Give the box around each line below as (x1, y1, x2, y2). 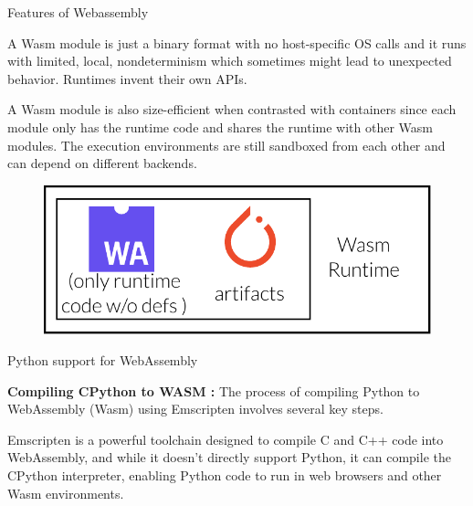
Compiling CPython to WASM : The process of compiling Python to (7, 381, 420, 400)
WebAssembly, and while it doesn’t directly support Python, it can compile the (7, 448, 451, 467)
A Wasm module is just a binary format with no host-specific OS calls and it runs (7, 33, 467, 52)
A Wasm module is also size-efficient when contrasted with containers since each (7, 100, 457, 119)
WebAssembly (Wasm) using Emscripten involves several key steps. (7, 399, 384, 418)
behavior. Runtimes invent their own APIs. (7, 69, 247, 88)
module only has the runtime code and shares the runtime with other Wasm (7, 117, 433, 136)
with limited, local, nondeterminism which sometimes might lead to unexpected (7, 51, 452, 70)
